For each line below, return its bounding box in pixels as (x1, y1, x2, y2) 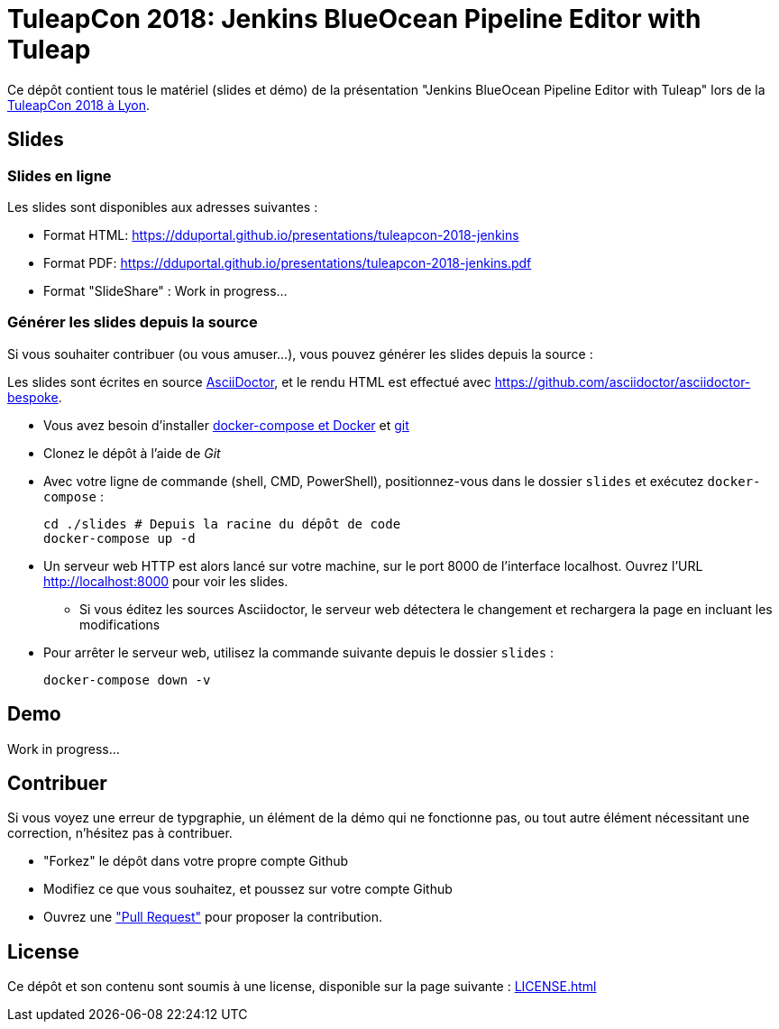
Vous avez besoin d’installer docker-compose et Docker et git (43, 417, 409, 433)
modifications (79, 616, 160, 632)
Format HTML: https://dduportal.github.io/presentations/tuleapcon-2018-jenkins (43, 226, 519, 243)
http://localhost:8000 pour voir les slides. (43, 573, 289, 589)
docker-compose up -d (43, 530, 196, 546)
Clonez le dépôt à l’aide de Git (43, 445, 221, 461)
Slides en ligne (7, 166, 112, 185)
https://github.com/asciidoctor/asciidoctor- (494, 373, 751, 390)
